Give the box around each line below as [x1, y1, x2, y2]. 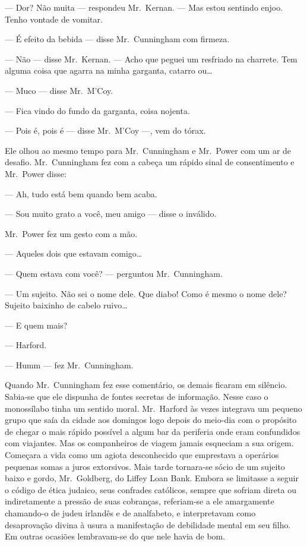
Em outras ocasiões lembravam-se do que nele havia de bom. [5, 530, 226, 542]
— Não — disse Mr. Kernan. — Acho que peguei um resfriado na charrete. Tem [5, 52, 297, 65]
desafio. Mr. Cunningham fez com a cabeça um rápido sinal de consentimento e [5, 156, 295, 168]
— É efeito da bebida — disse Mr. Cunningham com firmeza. [5, 33, 230, 45]
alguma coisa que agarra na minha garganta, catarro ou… [5, 64, 213, 77]
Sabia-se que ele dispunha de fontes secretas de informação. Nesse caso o [5, 390, 268, 403]
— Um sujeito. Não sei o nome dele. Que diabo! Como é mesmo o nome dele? [5, 287, 287, 299]
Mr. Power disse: [5, 167, 67, 179]
